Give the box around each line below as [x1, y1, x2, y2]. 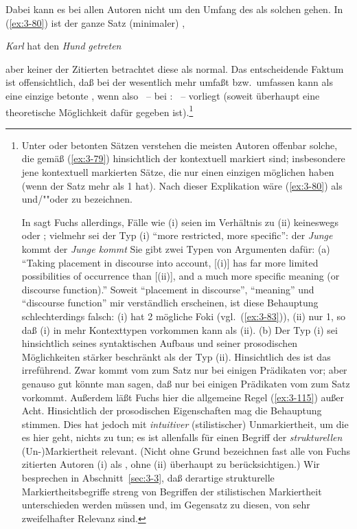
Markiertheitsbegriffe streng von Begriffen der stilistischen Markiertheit [21, 484, 322, 498]
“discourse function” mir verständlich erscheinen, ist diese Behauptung [21, 295, 319, 310]
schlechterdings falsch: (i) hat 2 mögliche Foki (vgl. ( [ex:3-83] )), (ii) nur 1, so [21, 308, 345, 323]
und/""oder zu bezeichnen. [21, 192, 133, 206]
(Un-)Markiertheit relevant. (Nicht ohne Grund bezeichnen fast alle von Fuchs [21, 443, 350, 458]
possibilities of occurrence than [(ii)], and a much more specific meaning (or [21, 269, 340, 283]
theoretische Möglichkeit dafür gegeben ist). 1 [5, 102, 194, 119]
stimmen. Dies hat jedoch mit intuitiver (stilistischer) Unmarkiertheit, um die [21, 416, 349, 431]
